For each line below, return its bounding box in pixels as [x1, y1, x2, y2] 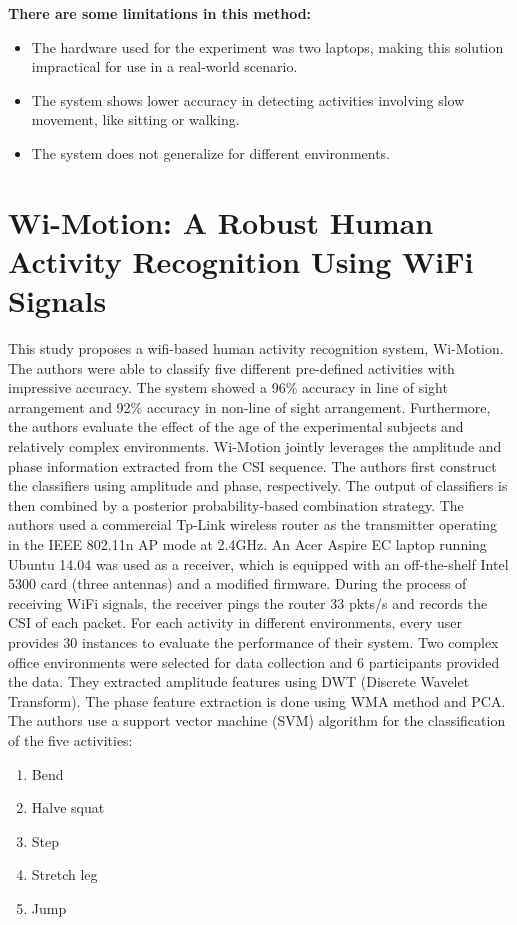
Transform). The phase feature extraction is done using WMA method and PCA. [8, 690, 506, 711]
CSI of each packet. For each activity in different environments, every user [8, 612, 462, 633]
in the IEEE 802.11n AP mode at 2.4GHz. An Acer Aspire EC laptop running [8, 534, 487, 554]
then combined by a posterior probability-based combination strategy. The [8, 494, 464, 515]
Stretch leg [31, 864, 98, 885]
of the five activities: [8, 729, 133, 750]
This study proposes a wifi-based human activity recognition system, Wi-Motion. [8, 338, 504, 359]
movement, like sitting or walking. [31, 109, 240, 130]
